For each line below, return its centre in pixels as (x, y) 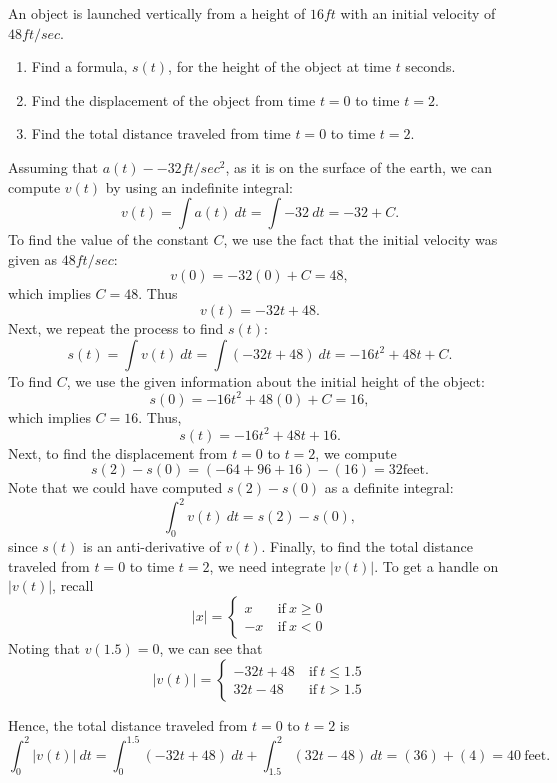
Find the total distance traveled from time (161, 133)
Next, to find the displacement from (118, 452)
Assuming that (53, 166)
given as (33, 258)
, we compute (356, 452)
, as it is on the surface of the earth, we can (359, 166)
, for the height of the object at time (279, 66)
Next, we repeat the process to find (116, 327)
